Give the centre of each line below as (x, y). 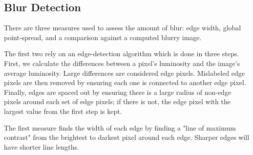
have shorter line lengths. (42, 146)
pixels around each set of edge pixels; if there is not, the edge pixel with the (117, 101)
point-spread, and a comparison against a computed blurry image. (103, 37)
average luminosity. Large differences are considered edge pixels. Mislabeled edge (125, 73)
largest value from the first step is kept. (63, 111)
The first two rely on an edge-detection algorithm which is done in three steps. (122, 54)
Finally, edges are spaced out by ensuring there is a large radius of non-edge (118, 92)
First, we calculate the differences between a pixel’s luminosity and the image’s (122, 63)
